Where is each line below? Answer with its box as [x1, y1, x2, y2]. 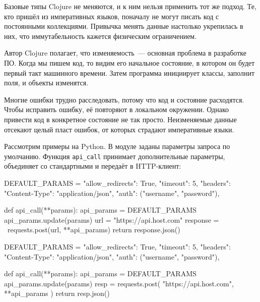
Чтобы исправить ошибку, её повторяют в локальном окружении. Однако [4, 104, 229, 115]
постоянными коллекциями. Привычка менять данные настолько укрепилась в [4, 21, 243, 31]
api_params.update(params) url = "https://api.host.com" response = [4, 214, 219, 225]
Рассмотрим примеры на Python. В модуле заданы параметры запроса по [4, 141, 230, 152]
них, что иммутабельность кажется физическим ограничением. [4, 30, 197, 41]
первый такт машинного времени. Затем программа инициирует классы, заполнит [4, 67, 255, 78]
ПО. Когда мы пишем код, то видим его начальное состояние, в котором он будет [4, 57, 255, 68]
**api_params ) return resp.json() [4, 288, 110, 298]
